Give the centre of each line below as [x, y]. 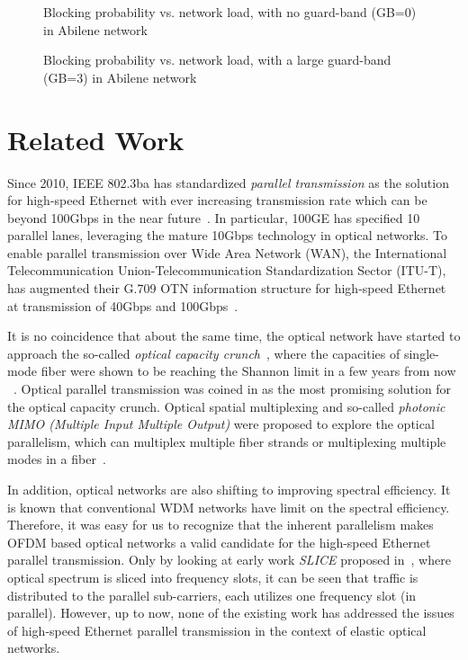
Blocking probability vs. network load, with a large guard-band [217, 60]
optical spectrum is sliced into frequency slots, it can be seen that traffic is [213, 577]
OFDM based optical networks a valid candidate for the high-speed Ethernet [219, 542]
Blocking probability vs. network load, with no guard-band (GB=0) [230, 12]
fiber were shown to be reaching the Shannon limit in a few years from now [248, 371]
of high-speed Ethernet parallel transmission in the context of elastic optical [217, 630]
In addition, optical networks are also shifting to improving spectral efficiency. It [229, 489]
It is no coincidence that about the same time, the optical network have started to [234, 336]
